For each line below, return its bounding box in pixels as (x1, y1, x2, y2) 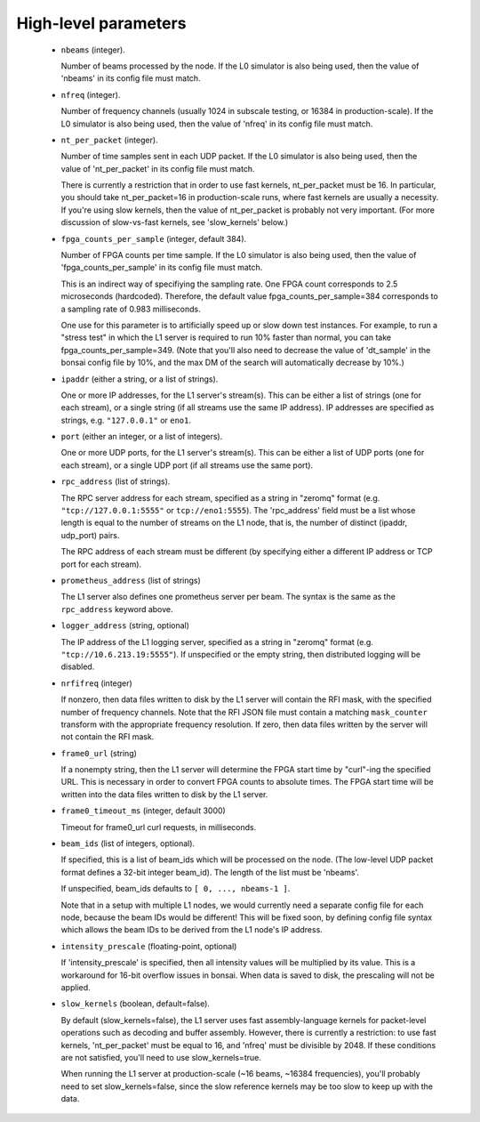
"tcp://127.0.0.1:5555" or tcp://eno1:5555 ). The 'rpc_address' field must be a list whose (60, 505, 416, 516)
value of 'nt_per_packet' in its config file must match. (60, 163, 255, 174)
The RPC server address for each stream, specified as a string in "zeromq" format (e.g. (60, 492, 380, 503)
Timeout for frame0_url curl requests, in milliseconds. (60, 821, 257, 832)
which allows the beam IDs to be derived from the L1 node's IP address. (60, 924, 324, 935)
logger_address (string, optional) (60, 620, 190, 631)
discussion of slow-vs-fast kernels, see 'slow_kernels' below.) (60, 217, 289, 228)
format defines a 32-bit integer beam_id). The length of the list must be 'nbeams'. (60, 867, 360, 877)
